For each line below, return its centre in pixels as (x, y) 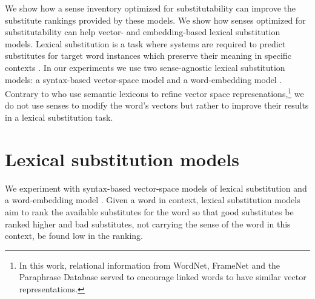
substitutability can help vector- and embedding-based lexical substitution (143, 32)
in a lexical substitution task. (59, 117)
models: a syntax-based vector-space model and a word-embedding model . (144, 79)
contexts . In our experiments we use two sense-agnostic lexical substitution (145, 67)
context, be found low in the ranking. (74, 236)
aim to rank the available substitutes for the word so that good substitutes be (149, 211)
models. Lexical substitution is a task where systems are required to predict (145, 43)
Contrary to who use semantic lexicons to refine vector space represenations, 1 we (154, 92)
